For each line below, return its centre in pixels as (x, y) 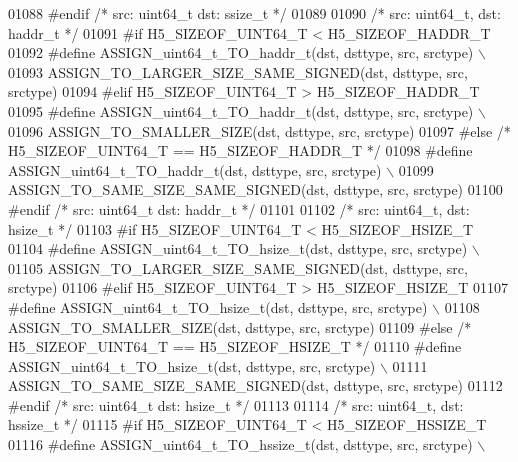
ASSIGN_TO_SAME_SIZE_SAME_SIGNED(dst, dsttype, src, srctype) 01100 (255, 189)
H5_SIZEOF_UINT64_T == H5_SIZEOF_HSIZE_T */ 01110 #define (235, 346)
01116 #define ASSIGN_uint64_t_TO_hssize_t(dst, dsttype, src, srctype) (240, 444)
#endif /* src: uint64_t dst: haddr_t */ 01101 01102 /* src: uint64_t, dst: (239, 208)
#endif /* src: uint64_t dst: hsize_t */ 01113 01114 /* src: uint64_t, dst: (236, 404)
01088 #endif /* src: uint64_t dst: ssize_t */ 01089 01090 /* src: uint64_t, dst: (254, 13)
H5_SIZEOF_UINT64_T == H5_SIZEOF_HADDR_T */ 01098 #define (240, 150)
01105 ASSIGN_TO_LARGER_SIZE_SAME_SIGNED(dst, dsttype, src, (238, 267)
